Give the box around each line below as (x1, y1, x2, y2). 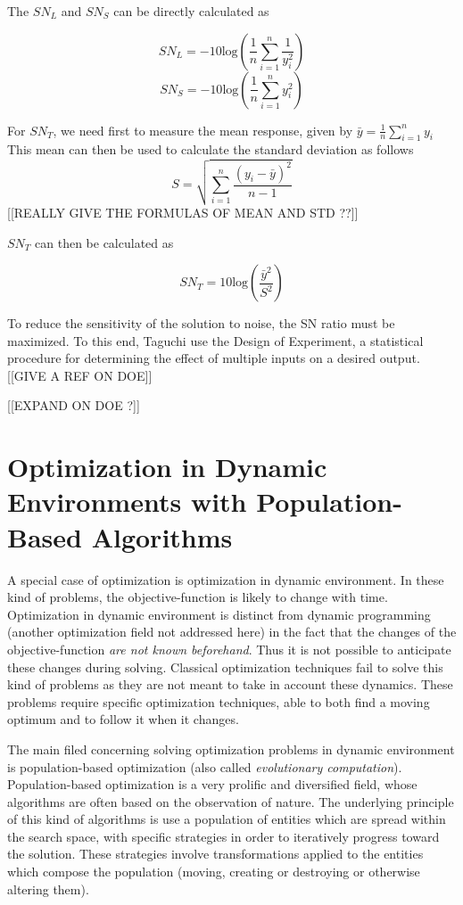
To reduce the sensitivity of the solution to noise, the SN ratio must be (7, 314, 395, 333)
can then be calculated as (35, 233, 174, 251)
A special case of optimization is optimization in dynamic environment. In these (7, 570, 444, 588)
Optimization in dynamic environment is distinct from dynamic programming (7, 605, 431, 623)
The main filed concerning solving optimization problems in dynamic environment (7, 739, 455, 758)
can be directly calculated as (113, 2, 269, 20)
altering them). (7, 879, 89, 898)
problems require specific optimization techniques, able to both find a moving (7, 692, 430, 711)
